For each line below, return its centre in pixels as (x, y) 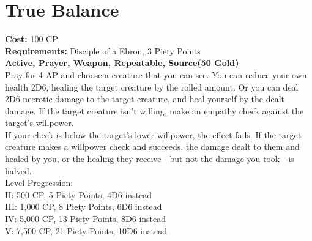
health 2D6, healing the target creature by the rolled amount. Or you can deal (152, 87)
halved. (18, 170)
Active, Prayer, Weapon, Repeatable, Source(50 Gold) (122, 63)
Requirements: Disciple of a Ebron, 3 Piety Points (103, 50)
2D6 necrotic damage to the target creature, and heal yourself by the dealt (145, 99)
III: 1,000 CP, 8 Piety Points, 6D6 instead (84, 206)
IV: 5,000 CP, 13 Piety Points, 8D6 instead (86, 219)
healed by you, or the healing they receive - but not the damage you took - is (150, 159)
